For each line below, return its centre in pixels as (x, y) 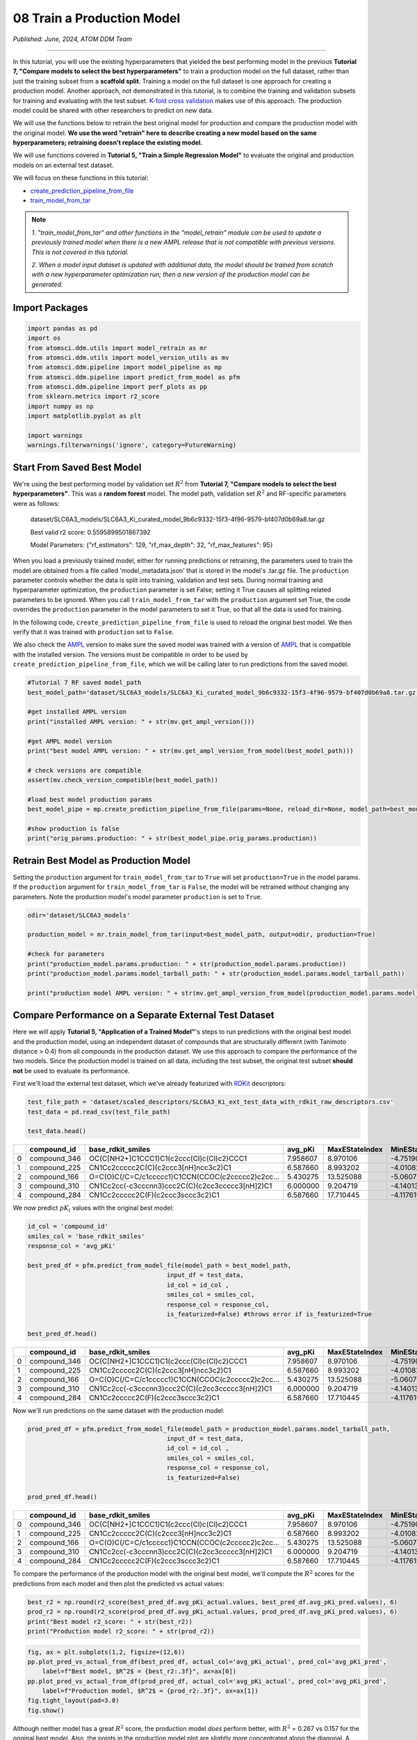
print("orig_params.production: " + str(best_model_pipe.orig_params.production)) (172, 838)
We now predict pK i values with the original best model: (93, 1209)
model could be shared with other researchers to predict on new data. (113, 110)
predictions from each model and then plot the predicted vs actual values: (119, 1583)
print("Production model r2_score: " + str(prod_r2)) (121, 1631)
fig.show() (46, 1710)
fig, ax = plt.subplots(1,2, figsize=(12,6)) (106, 1652)
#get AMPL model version (70, 741)
